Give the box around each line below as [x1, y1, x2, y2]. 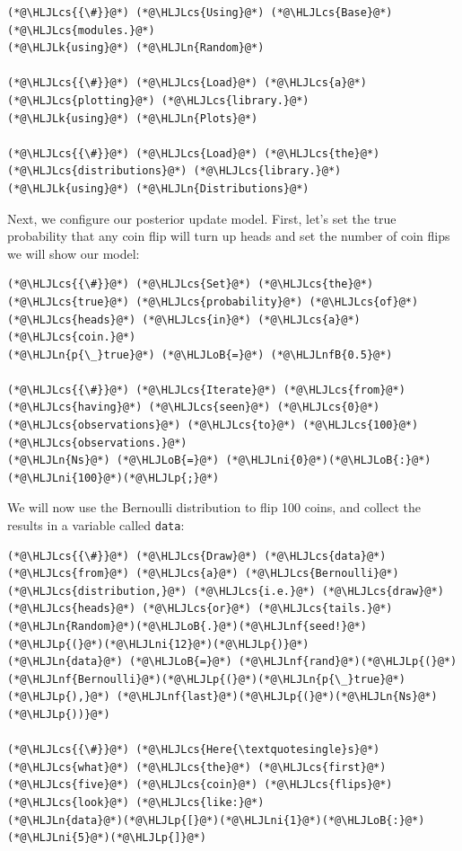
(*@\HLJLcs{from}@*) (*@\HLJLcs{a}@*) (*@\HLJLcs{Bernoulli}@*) [7, 567, 399, 581]
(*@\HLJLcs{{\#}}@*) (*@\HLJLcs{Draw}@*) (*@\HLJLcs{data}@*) [7, 549, 387, 563]
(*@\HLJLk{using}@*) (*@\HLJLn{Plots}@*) [7, 111, 258, 125]
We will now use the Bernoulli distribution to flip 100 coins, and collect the [7, 498, 421, 517]
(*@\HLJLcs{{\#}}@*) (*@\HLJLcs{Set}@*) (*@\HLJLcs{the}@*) [7, 278, 374, 291]
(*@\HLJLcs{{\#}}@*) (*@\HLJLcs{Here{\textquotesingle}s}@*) [7, 743, 380, 757]
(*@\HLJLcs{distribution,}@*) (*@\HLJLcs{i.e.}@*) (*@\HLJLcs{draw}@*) [7, 584, 444, 598]
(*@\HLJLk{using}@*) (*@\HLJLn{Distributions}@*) [7, 182, 309, 195]
